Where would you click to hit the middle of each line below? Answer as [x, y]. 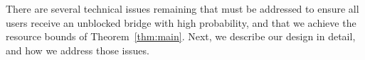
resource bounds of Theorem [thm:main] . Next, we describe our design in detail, [181, 36]
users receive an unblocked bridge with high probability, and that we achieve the [181, 22]
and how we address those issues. [78, 50]
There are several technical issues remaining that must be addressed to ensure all [182, 8]
